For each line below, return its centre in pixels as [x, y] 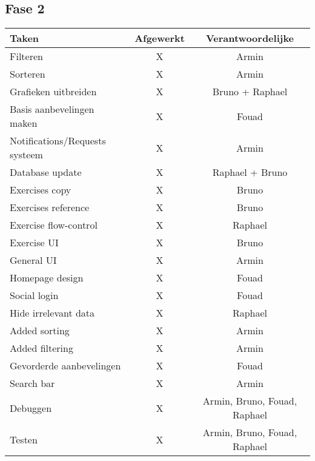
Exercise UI [34, 243]
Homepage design [47, 278]
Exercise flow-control [54, 225]
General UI [33, 260]
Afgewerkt [160, 38]
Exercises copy [41, 190]
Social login [34, 295]
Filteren [26, 56]
